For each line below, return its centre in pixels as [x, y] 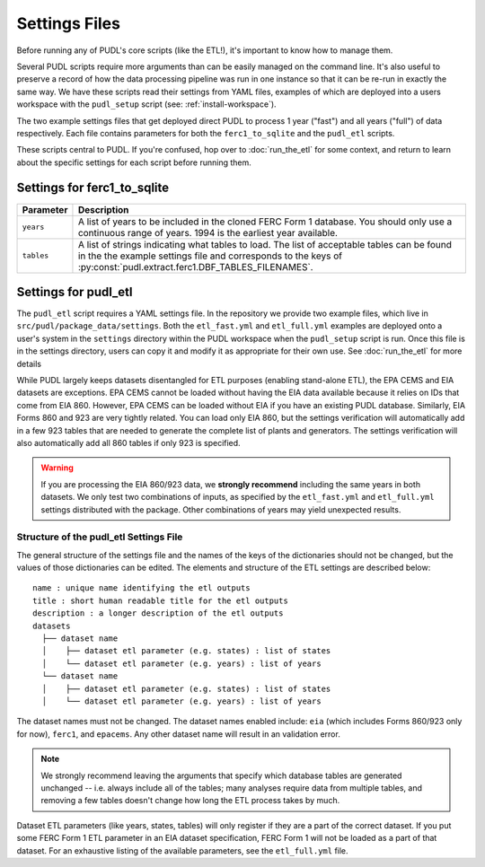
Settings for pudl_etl [75, 292]
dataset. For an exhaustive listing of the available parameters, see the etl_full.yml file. [183, 850]
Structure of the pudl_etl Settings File [100, 537]
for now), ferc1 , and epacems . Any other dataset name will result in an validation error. [178, 734]
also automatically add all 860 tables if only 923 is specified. [129, 443]
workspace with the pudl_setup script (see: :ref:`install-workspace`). [147, 104]
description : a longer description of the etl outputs [158, 613]
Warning [57, 468]
